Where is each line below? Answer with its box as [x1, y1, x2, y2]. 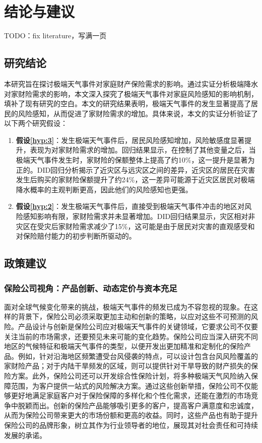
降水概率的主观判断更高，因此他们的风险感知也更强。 [16, 184, 192, 194]
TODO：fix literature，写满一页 [4, 30, 107, 41]
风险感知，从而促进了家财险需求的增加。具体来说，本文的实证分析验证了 [18, 108, 258, 118]
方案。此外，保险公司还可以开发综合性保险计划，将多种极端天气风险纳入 [11, 370, 251, 381]
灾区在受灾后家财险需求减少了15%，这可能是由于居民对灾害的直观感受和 [16, 220, 255, 231]
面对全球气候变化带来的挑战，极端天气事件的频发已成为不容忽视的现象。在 [4, 301, 251, 312]
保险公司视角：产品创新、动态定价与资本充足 [4, 281, 177, 294]
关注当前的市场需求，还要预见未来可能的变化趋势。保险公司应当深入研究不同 [4, 331, 258, 341]
